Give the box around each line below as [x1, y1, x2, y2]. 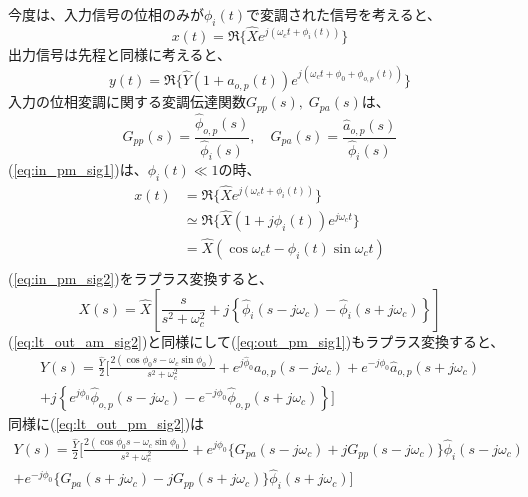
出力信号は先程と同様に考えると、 [8, 44, 232, 65]
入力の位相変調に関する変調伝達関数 [8, 91, 246, 112]
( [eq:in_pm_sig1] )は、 [8, 159, 148, 180]
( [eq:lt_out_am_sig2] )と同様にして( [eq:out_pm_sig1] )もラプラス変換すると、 [8, 330, 505, 351]
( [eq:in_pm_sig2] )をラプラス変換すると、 [8, 268, 273, 289]
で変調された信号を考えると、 [246, 4, 442, 24]
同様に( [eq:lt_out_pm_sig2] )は [8, 412, 205, 433]
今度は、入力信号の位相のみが [8, 4, 204, 24]
